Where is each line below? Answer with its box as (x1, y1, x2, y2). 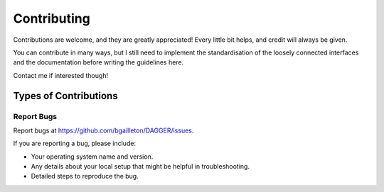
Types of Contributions (13, 89, 118, 102)
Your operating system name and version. (31, 152, 154, 161)
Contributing (13, 11, 90, 26)
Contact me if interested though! (13, 71, 109, 79)
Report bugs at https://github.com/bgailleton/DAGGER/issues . (13, 126, 194, 135)
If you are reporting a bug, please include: (13, 139, 137, 148)
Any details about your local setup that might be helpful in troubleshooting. (31, 162, 250, 171)
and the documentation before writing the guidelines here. (13, 58, 184, 67)
